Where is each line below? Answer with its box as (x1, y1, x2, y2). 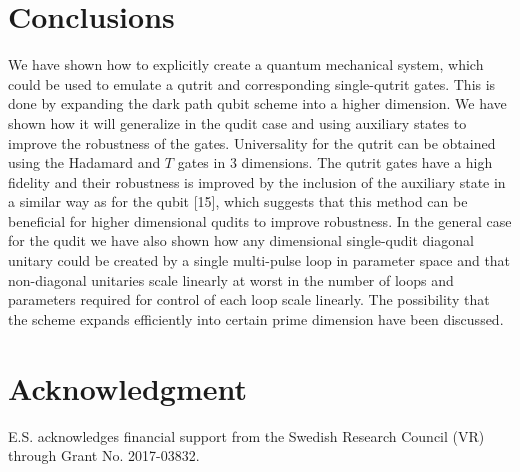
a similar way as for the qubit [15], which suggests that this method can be (8, 191, 468, 212)
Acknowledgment (8, 367, 247, 408)
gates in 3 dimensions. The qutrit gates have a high (177, 152, 493, 173)
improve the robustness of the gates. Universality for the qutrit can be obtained (8, 132, 496, 153)
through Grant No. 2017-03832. (8, 445, 200, 466)
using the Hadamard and (8, 152, 161, 173)
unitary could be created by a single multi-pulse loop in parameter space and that (8, 250, 511, 271)
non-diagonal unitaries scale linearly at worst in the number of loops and (8, 269, 454, 290)
